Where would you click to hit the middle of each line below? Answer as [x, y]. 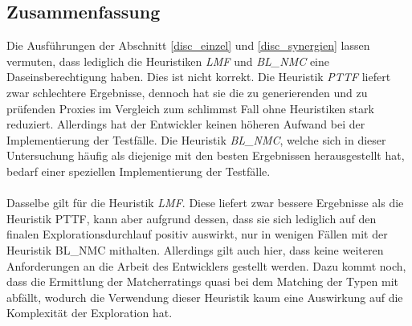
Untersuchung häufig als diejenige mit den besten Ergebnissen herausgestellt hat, [206, 155]
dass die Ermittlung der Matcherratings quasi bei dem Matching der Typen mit [202, 281]
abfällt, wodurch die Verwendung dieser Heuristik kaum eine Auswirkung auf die [205, 297]
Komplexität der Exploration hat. [90, 313]
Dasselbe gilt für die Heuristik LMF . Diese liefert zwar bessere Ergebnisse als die [205, 203]
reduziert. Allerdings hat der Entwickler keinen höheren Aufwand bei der [186, 124]
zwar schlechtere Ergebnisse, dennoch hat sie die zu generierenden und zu [187, 92]
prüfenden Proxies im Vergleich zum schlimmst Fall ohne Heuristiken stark [190, 108]
